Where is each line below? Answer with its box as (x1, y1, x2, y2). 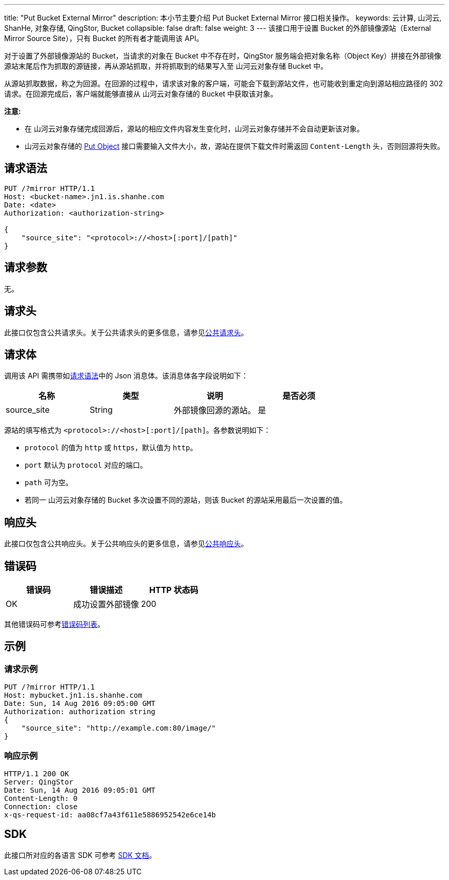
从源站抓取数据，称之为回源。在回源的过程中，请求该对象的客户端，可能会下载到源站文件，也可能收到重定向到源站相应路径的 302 (4, 79, 443, 88)
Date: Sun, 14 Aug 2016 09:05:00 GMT (4, 699, 156, 708)
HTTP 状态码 (149, 585, 198, 596)
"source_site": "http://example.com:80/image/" (21, 724, 216, 733)
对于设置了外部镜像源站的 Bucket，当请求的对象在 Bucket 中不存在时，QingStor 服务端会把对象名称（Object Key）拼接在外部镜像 (4, 51, 441, 60)
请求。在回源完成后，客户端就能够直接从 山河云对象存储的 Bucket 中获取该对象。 (4, 89, 278, 98)
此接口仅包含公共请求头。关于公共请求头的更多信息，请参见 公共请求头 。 (4, 328, 248, 337)
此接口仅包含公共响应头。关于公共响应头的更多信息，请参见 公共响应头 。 (4, 539, 248, 548)
